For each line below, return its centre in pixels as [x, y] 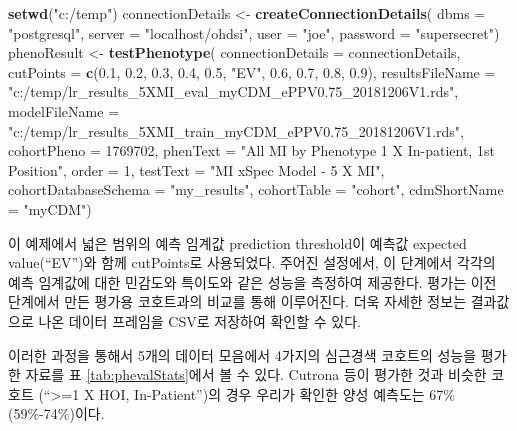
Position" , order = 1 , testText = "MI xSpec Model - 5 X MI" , [196, 169]
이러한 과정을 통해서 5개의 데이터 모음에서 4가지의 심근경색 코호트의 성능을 [242, 354]
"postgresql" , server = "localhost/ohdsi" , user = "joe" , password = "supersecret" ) [254, 32]
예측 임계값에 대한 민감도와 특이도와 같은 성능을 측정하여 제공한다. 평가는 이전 [252, 281]
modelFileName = [64, 110]
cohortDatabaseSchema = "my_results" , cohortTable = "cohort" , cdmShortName [256, 189]
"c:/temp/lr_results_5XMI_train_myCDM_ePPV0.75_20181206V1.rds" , [236, 130]
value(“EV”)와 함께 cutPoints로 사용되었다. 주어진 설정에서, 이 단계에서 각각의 [252, 262]
